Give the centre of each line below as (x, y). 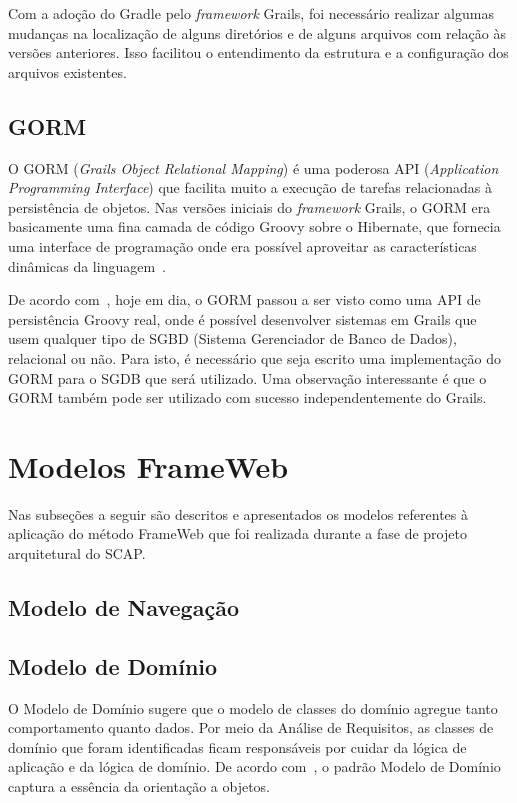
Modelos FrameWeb (148, 465)
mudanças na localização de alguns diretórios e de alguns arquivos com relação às (257, 32)
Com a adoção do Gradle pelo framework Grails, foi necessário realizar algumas (251, 13)
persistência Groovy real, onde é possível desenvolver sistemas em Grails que (242, 318)
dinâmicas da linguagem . (87, 265)
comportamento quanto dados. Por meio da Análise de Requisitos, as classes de (251, 727)
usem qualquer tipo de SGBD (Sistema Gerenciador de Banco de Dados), (232, 338)
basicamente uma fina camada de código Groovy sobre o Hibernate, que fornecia (254, 226)
